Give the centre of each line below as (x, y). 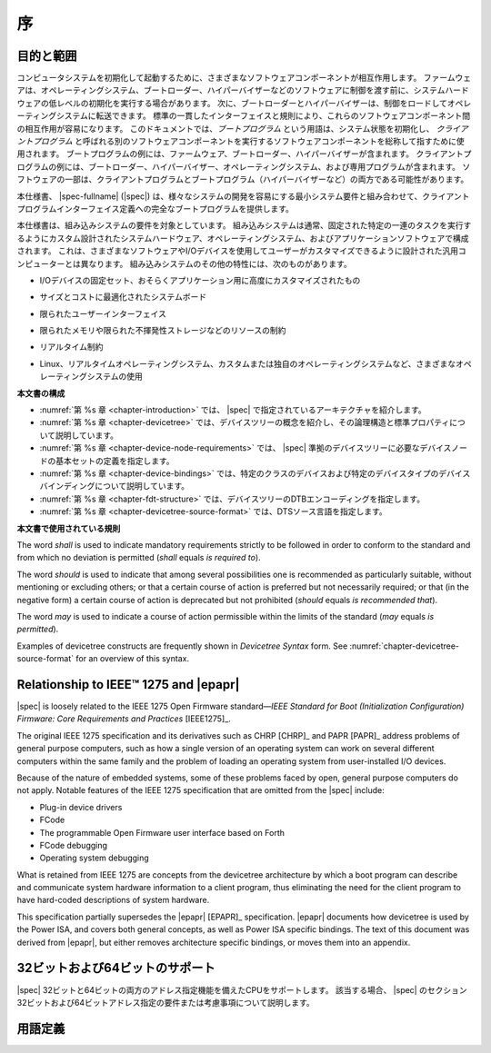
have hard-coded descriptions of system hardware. (113, 900)
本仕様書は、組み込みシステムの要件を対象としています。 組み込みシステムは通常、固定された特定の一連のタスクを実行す (244, 225)
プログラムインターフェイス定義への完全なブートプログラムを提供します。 (155, 208)
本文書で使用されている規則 (69, 528)
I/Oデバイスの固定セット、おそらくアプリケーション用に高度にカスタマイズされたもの (200, 280)
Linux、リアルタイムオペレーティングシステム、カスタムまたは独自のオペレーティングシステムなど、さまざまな (248, 363)
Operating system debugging (94, 858)
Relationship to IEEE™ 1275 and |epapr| (128, 685)
